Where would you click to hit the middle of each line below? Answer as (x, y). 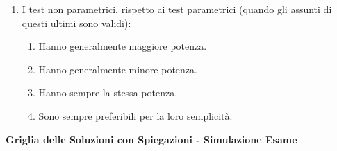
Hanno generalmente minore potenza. (118, 69)
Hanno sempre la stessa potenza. (108, 92)
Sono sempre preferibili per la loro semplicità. (135, 115)
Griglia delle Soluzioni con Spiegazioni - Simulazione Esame (151, 139)
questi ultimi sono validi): (76, 23)
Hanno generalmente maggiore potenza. (123, 46)
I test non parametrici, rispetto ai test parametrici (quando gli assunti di (177, 9)
